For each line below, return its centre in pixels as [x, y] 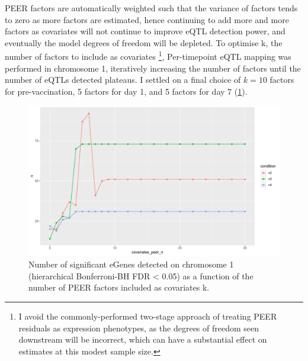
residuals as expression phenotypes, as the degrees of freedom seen [139, 328]
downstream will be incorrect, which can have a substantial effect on [143, 339]
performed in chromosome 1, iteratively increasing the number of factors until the [153, 68]
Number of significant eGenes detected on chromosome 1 [131, 264]
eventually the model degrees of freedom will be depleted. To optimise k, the [144, 42]
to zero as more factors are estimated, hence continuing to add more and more [147, 19]
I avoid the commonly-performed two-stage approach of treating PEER [148, 316]
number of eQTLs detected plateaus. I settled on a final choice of [123, 80]
